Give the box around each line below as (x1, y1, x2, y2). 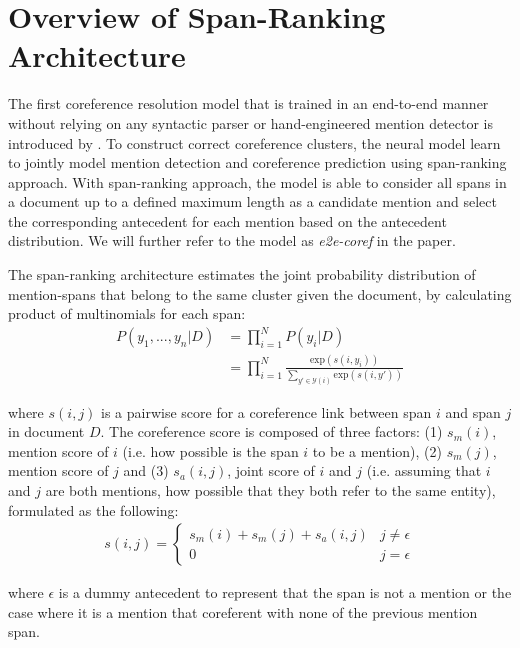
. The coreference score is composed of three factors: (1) (100, 421, 443, 442)
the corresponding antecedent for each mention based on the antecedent (8, 210, 447, 231)
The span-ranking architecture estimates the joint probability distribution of (8, 264, 476, 285)
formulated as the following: (8, 499, 179, 520)
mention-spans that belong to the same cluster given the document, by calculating (8, 283, 512, 304)
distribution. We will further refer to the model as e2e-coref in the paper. (8, 230, 456, 251)
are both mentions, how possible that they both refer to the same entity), (45, 480, 496, 501)
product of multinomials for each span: (8, 303, 246, 324)
